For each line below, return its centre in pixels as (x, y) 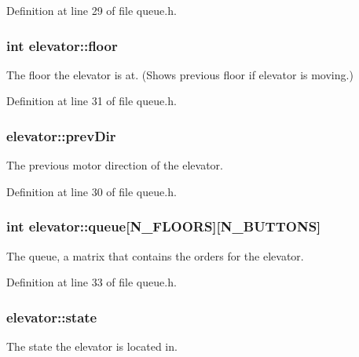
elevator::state (52, 317)
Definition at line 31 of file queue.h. (92, 101)
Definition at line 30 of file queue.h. (92, 191)
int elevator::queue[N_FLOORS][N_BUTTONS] (164, 226)
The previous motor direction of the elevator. (115, 165)
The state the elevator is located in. (92, 346)
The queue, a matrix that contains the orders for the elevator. (155, 255)
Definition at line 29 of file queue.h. (92, 10)
